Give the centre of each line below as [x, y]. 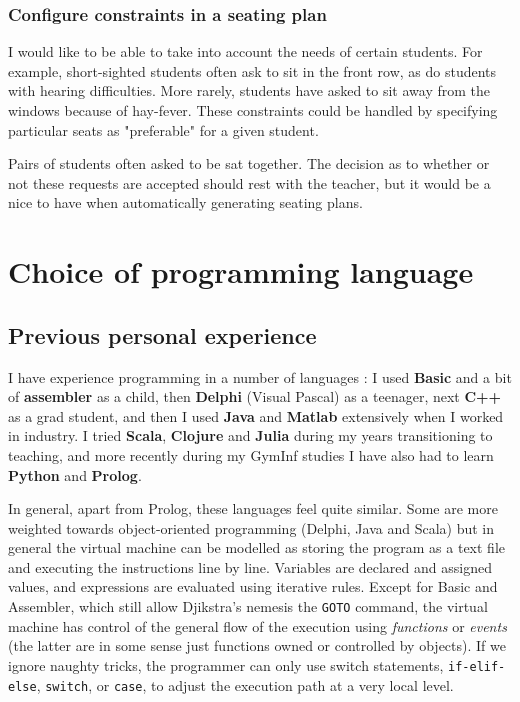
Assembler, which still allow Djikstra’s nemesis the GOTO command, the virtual [248, 606]
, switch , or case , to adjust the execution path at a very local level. [245, 684]
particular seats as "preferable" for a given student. [163, 129]
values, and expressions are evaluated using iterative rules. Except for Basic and [253, 586]
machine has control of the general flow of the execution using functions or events [257, 625]
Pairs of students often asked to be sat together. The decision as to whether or [249, 163]
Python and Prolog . [75, 474]
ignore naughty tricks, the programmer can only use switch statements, [226, 664]
